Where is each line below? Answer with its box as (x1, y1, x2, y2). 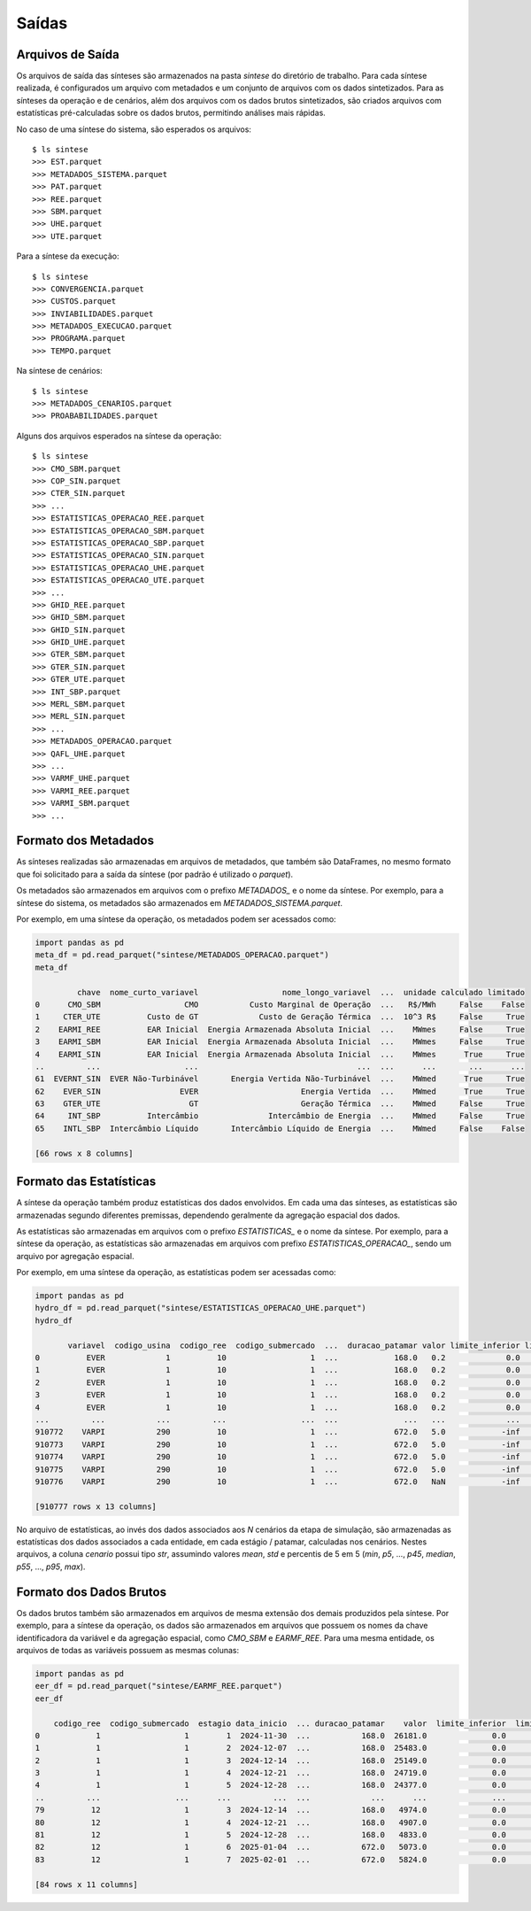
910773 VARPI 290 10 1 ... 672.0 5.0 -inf (35, 1439, 521, 1450)
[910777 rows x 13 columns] (35, 1501, 157, 1512)
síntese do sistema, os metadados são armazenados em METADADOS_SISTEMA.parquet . (16, 897, 343, 908)
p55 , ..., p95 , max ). (16, 1561, 86, 1572)
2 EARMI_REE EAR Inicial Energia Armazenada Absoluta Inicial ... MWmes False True (35, 1024, 526, 1034)
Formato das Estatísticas (16, 1174, 157, 1189)
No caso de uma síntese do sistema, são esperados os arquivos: (16, 124, 252, 135)
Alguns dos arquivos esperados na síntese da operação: (16, 430, 222, 441)
